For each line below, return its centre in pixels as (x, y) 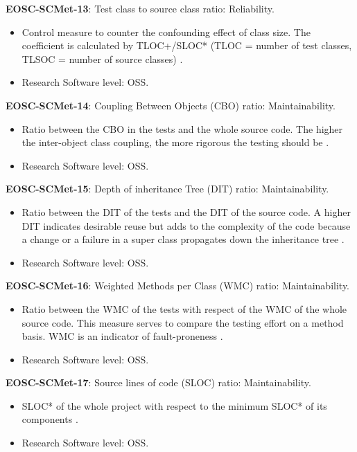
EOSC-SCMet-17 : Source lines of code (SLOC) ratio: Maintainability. (158, 382)
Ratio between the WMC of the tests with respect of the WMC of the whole (184, 308)
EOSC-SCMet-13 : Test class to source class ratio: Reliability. (140, 8)
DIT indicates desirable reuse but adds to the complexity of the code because (186, 225)
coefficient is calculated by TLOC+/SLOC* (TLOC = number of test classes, (187, 45)
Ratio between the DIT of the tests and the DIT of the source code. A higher (186, 211)
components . (50, 419)
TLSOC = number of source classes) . (102, 58)
